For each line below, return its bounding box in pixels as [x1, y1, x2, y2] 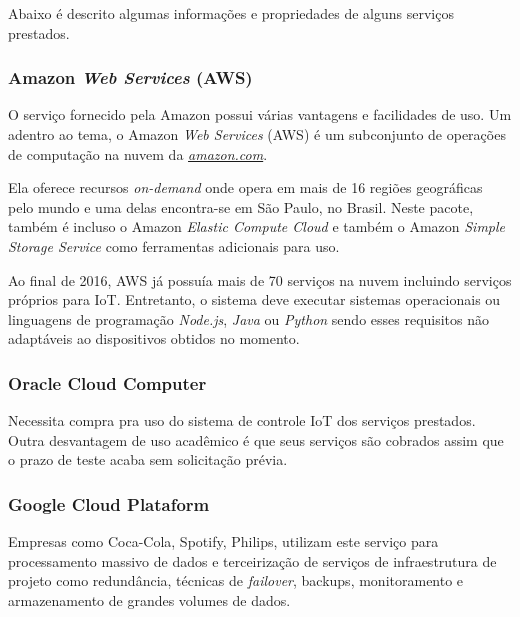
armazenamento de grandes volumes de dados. [8, 589, 291, 610]
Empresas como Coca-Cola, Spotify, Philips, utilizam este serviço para [8, 531, 439, 552]
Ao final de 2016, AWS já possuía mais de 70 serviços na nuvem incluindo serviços [8, 269, 512, 290]
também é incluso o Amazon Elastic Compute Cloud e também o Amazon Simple [8, 216, 506, 237]
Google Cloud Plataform [8, 491, 210, 516]
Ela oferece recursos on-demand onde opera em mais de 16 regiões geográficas [8, 177, 483, 198]
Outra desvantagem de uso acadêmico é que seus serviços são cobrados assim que [8, 429, 504, 450]
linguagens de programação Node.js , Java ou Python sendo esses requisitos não [8, 308, 490, 329]
